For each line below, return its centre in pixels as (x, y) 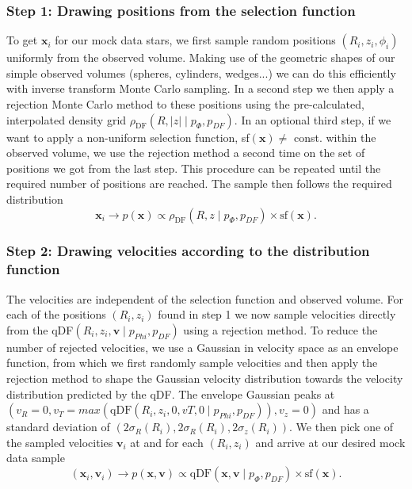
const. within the (335, 137)
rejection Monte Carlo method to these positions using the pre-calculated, (185, 104)
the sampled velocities (60, 442)
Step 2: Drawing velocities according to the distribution (188, 251)
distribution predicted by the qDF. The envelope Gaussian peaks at (171, 393)
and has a (345, 409)
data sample (36, 458)
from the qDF (40, 329)
